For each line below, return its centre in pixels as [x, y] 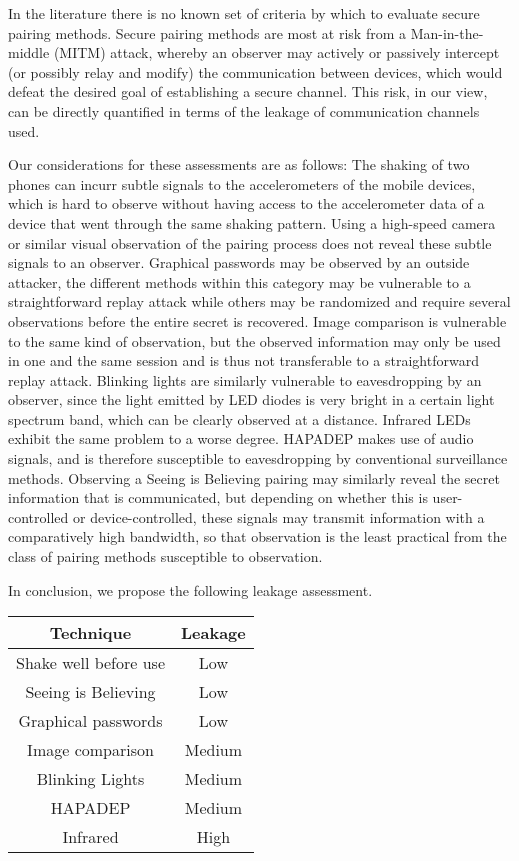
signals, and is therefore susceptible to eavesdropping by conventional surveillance [258, 458]
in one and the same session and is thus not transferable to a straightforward [243, 360]
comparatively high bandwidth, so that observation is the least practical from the [257, 536]
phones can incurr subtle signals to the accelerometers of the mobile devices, [242, 183]
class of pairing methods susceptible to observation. [165, 556]
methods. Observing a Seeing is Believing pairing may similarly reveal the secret [254, 477]
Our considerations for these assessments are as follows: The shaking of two [239, 164]
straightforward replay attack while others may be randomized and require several [259, 301]
